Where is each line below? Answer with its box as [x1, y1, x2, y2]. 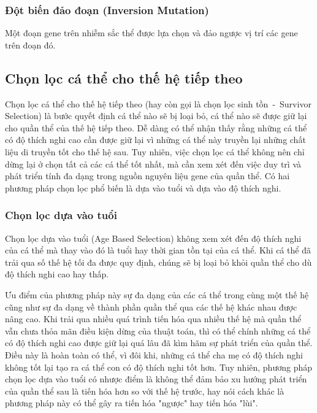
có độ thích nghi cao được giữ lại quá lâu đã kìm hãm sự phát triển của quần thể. [5, 336, 313, 349]
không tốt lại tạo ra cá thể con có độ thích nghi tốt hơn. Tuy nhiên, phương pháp [5, 360, 312, 373]
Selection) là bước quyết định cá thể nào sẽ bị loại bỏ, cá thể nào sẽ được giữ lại [5, 109, 307, 122]
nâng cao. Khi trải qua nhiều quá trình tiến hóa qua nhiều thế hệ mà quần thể [5, 312, 302, 325]
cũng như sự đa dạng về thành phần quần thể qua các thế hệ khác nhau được [5, 300, 297, 313]
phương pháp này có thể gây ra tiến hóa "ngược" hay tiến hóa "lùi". [5, 396, 258, 409]
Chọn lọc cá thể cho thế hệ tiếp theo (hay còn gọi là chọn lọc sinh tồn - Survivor [5, 97, 311, 110]
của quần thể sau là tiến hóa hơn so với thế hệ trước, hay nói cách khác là [5, 384, 285, 397]
